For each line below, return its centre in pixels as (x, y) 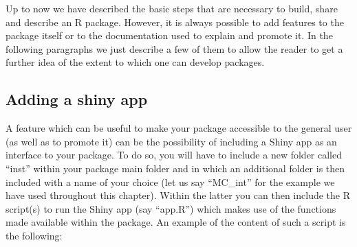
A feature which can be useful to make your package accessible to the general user (179, 128)
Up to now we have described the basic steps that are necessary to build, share (172, 8)
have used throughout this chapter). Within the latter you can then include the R (178, 195)
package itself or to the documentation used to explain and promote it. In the (169, 35)
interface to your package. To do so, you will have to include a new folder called (174, 155)
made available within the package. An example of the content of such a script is (176, 222)
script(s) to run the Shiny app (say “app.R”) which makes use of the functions (171, 208)
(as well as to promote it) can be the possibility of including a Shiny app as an (171, 141)
